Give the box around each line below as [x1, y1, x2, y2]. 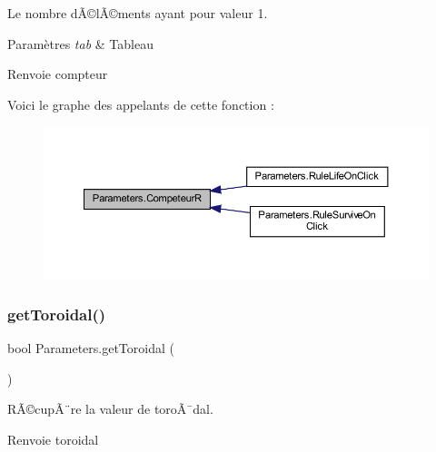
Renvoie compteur [7, 64, 108, 84]
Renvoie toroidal [7, 429, 99, 448]
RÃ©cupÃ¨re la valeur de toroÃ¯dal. [7, 399, 213, 418]
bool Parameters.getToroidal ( [7, 339, 174, 358]
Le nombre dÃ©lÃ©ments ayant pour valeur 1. [7, 4, 268, 22]
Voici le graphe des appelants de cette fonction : [7, 94, 274, 113]
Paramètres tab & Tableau [7, 34, 154, 53]
